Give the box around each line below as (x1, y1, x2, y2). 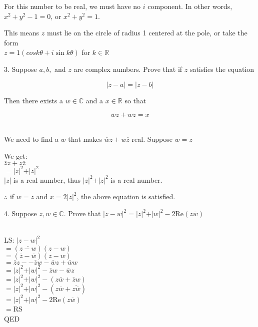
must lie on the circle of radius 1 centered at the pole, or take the (46, 27, 247, 38)
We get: (4, 150, 27, 161)
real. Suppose (131, 133, 172, 144)
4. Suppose (4, 208, 37, 219)
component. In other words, (147, 1, 232, 11)
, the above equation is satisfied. (76, 191, 175, 202)
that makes (68, 133, 102, 144)
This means (4, 27, 39, 38)
